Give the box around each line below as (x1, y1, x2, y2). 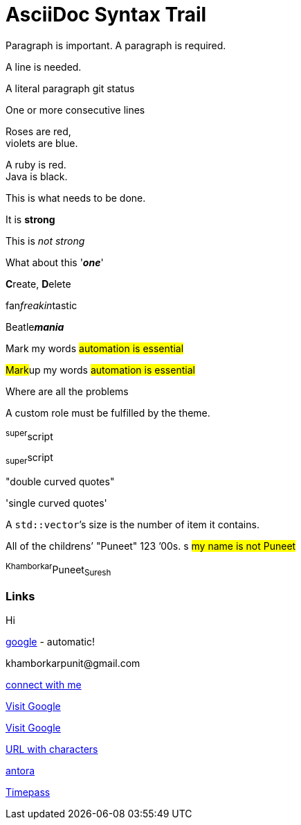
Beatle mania (6, 320, 64, 333)
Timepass (6, 786, 51, 799)
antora (6, 765, 35, 777)
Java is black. (6, 170, 68, 182)
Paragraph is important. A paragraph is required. (6, 39, 226, 51)
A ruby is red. (6, 158, 66, 171)
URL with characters (6, 743, 98, 756)
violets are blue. (6, 137, 78, 149)
